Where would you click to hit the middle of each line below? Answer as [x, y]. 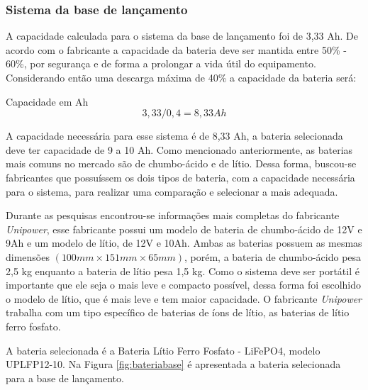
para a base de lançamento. [65, 378]
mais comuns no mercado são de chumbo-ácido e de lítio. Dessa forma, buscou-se [181, 163]
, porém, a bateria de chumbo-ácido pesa [273, 256]
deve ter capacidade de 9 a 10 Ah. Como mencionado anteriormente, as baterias [179, 149]
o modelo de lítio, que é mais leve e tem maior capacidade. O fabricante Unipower [184, 298]
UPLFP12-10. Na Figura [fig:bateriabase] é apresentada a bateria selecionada [173, 364]
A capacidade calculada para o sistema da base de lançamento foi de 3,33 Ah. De [182, 36]
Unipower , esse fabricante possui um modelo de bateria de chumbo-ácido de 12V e [184, 229]
